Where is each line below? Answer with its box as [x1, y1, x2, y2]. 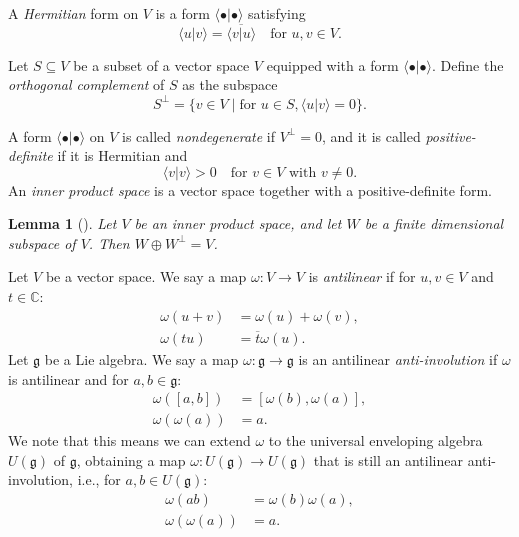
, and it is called [321, 125, 421, 146]
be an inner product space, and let [134, 213, 342, 234]
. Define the [432, 54, 504, 75]
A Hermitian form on [8, 3, 139, 23]
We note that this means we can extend [8, 430, 251, 451]
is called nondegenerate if [122, 125, 276, 146]
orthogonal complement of [8, 74, 165, 95]
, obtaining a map [76, 449, 186, 470]
